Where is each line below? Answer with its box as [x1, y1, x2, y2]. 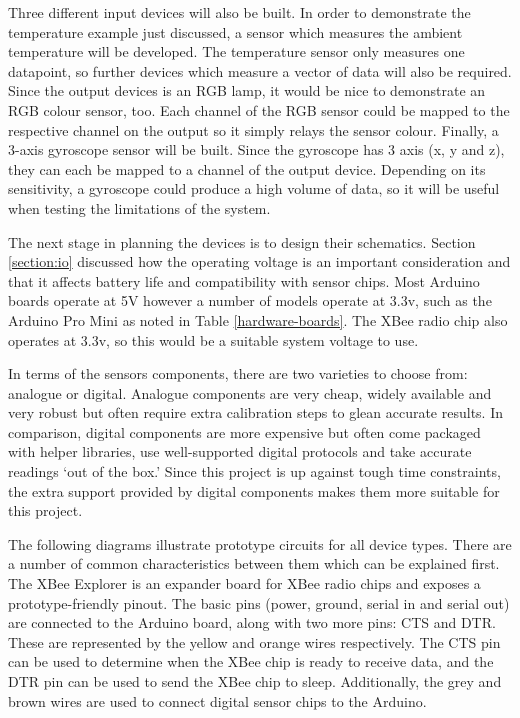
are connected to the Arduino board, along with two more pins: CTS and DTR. [8, 612, 496, 633]
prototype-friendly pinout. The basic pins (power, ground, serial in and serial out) [8, 592, 510, 613]
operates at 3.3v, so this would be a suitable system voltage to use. [8, 329, 419, 350]
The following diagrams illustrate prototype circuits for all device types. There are [8, 533, 512, 554]
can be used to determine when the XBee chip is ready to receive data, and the [8, 651, 494, 672]
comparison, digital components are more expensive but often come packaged [8, 421, 481, 442]
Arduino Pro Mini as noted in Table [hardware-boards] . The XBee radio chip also [8, 309, 508, 330]
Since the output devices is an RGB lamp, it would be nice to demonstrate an [8, 80, 486, 101]
